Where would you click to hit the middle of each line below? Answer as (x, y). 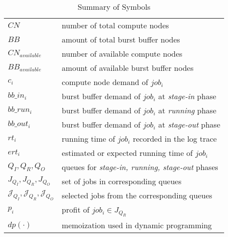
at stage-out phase (189, 124)
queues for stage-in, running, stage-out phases (140, 167)
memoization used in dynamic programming (137, 225)
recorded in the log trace (175, 139)
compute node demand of (105, 82)
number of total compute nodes (115, 25)
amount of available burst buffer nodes (128, 68)
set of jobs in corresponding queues (122, 181)
